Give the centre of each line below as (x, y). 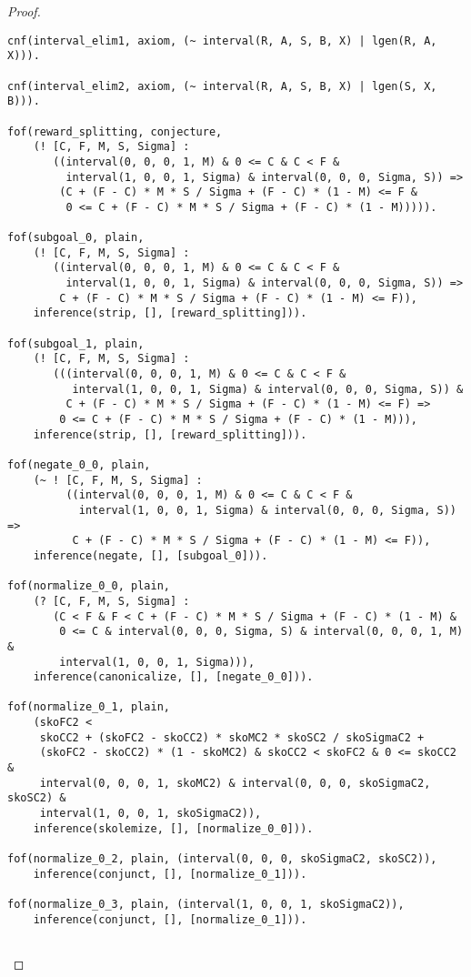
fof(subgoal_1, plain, (76, 343)
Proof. (24, 11)
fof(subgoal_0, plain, (76, 238)
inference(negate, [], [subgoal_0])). (150, 555)
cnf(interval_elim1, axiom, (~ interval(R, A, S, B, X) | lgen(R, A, (222, 40)
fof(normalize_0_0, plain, (89, 586)
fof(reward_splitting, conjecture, (115, 131)
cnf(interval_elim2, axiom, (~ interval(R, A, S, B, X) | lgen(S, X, (222, 86)
